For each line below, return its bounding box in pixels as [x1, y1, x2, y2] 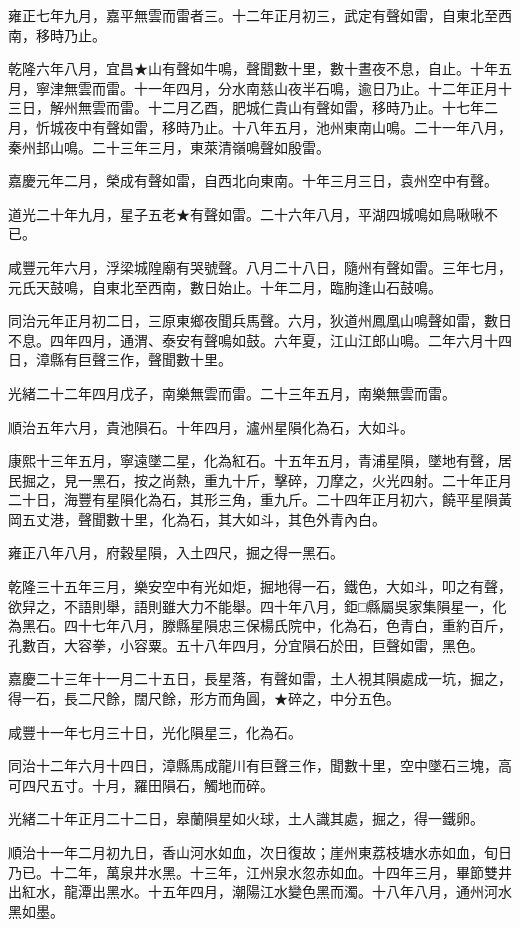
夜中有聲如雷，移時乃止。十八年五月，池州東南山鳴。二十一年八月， [63, 116, 512, 137]
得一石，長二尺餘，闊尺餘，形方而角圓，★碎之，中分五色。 [8, 688, 400, 709]
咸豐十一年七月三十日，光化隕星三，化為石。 [8, 721, 302, 742]
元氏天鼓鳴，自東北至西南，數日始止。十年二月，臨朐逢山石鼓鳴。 [8, 276, 442, 297]
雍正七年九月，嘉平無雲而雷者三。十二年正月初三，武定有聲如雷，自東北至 [8, 5, 498, 25]
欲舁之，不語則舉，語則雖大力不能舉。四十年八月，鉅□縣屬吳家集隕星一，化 [8, 595, 507, 616]
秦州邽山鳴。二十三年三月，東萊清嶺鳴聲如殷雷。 [8, 136, 330, 157]
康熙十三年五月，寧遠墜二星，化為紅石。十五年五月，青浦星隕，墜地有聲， [8, 450, 498, 471]
